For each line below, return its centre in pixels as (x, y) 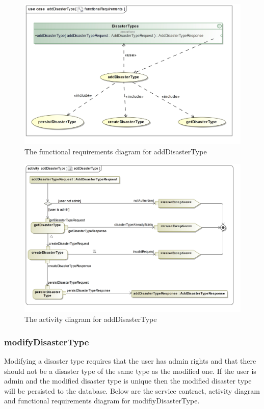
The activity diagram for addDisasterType (91, 319)
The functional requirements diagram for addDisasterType (116, 151)
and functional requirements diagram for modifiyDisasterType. (102, 401)
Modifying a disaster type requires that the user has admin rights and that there (130, 361)
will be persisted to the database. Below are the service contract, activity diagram (132, 390)
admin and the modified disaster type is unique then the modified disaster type (128, 381)
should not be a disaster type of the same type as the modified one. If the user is (130, 371)
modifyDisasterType (47, 342)
